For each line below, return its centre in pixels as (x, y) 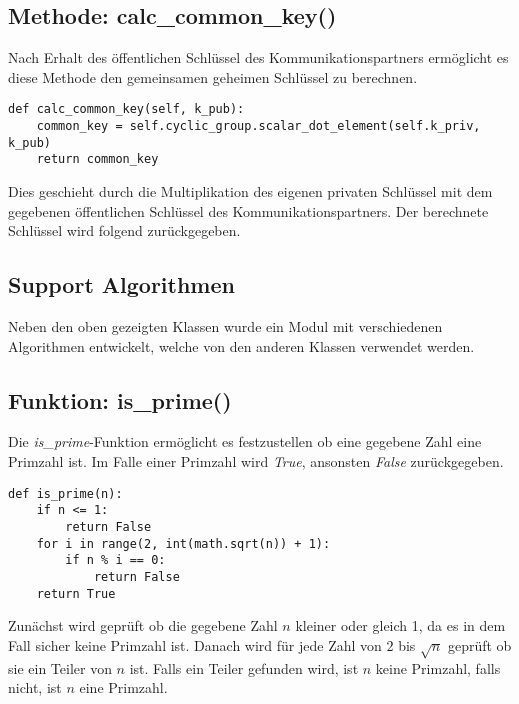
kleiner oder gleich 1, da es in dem (400, 625)
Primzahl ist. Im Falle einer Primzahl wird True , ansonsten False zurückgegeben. (256, 460)
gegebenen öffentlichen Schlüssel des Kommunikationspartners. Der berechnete (248, 210)
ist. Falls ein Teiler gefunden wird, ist (244, 667)
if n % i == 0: (115, 560)
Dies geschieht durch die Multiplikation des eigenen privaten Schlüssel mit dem (250, 191)
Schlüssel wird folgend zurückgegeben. (124, 230)
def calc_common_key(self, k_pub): (126, 109)
